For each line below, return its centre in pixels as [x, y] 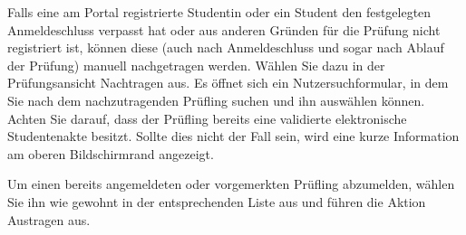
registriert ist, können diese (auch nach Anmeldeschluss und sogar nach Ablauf [226, 47]
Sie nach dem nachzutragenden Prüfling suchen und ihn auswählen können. [216, 100]
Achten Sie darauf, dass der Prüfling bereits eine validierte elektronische [207, 118]
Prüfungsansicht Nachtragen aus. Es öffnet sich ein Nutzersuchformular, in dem [228, 83]
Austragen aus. [49, 219]
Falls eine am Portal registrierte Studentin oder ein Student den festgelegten [219, 12]
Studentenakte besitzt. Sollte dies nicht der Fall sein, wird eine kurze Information [233, 136]
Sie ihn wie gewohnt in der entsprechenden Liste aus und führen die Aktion [217, 201]
